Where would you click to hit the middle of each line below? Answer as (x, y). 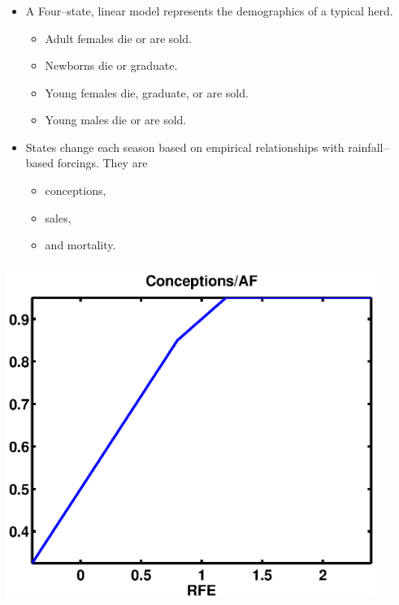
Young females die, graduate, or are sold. (147, 92)
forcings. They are (102, 163)
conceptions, (76, 190)
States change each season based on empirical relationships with (185, 147)
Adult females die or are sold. (118, 38)
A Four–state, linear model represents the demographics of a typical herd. (209, 10)
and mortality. (80, 245)
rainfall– (369, 147)
